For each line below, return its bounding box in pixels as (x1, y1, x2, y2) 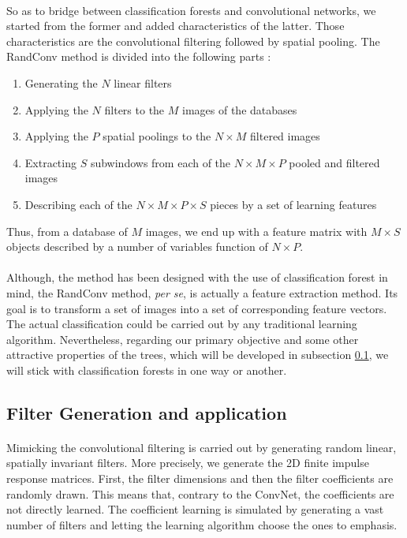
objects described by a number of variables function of (6, 238, 268, 255)
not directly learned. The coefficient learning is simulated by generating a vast (6, 501, 384, 517)
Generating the (24, 74, 98, 91)
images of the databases (182, 101, 297, 118)
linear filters (114, 74, 172, 91)
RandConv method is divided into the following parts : (6, 48, 271, 65)
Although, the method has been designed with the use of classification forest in (6, 269, 388, 286)
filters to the (104, 101, 165, 118)
